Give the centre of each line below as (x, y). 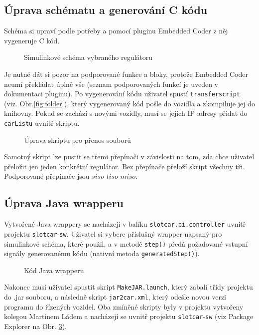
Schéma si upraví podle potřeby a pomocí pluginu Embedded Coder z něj (116, 31)
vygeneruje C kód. (32, 40)
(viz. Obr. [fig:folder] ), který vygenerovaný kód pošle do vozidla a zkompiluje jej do (129, 103)
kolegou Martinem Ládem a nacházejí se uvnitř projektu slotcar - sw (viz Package (129, 316)
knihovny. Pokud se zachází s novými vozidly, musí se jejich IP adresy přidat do (126, 113)
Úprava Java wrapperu (64, 203)
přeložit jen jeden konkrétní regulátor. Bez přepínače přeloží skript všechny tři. (125, 166)
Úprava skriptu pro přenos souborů (77, 140)
